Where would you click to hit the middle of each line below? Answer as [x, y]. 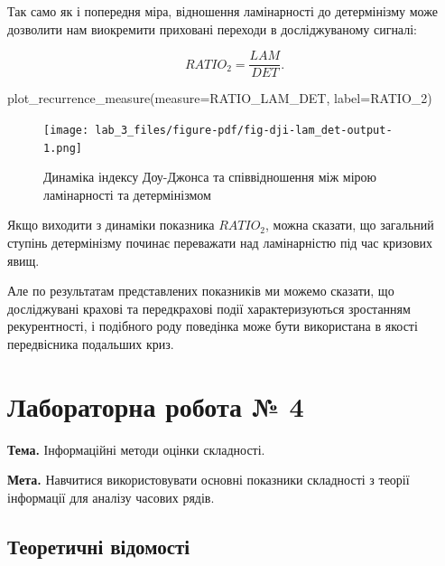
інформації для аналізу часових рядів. [111, 497]
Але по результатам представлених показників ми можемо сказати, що [201, 291]
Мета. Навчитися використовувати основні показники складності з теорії [209, 480]
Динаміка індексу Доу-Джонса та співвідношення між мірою [210, 177]
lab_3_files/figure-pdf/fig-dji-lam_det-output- [244, 130]
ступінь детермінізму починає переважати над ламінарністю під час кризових [220, 242]
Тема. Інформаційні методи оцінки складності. [136, 449]
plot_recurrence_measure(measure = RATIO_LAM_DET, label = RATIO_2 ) [220, 98]
